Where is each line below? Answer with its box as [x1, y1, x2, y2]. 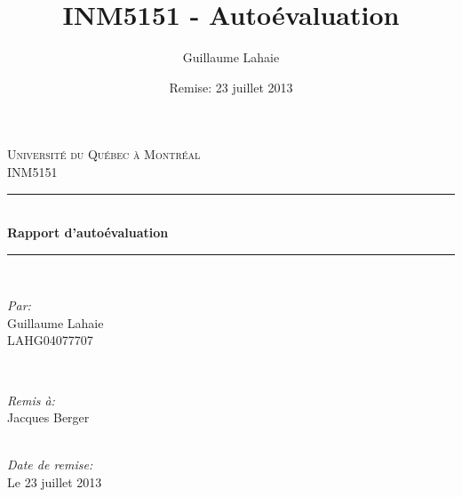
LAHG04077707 [7, 331, 93, 349]
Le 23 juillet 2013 [7, 473, 102, 492]
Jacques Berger [7, 408, 90, 427]
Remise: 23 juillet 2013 [169, 77, 293, 96]
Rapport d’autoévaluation [7, 223, 169, 242]
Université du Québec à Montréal [7, 145, 201, 164]
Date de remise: [7, 455, 93, 474]
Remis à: [7, 390, 55, 409]
